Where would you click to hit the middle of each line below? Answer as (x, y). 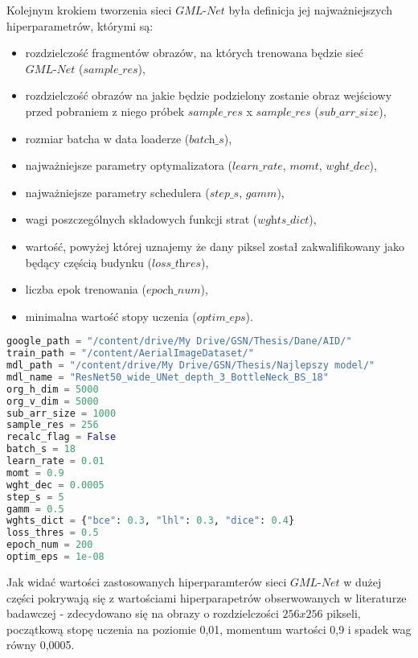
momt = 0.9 (35, 473)
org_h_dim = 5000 (53, 389)
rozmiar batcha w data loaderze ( (107, 138)
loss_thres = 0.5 (53, 533)
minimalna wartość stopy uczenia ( (111, 316)
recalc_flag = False (61, 437)
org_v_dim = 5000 (53, 401)
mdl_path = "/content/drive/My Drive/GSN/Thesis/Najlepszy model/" (191, 366)
